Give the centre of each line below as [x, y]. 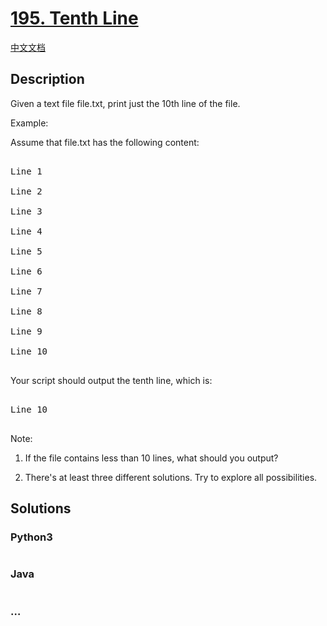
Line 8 [26, 311]
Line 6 [26, 271]
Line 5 [26, 251]
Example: [29, 123]
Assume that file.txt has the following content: [105, 142]
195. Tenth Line [74, 18]
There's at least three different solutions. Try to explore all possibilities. [171, 477]
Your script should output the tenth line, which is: [111, 380]
